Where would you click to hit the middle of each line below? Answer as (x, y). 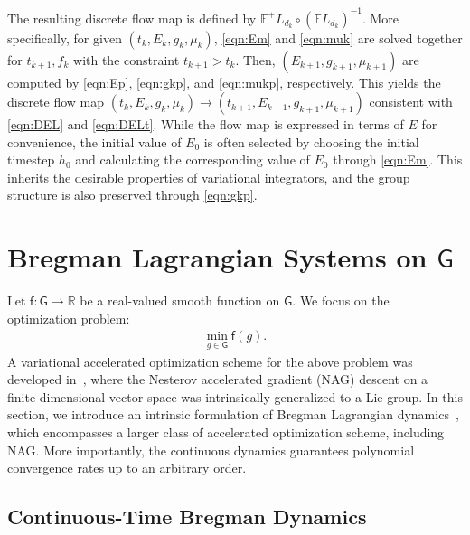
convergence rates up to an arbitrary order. (127, 468)
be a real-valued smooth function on (180, 300)
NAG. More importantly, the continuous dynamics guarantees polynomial (211, 450)
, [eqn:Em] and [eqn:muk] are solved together (338, 38)
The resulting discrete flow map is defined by (132, 18)
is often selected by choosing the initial (311, 141)
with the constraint (127, 59)
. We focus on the (341, 300)
